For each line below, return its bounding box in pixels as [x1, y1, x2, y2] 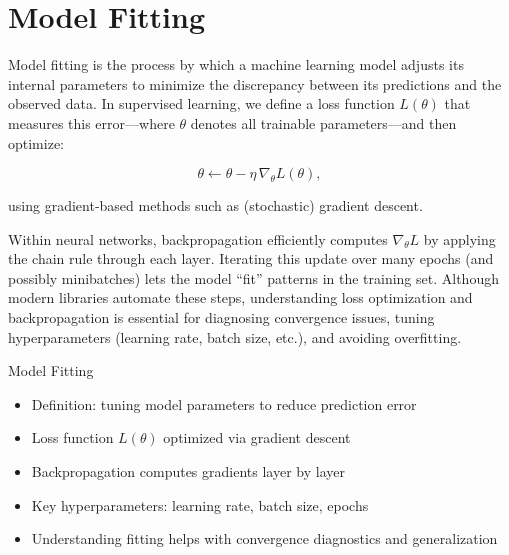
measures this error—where [8, 112, 175, 133]
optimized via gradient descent [163, 427, 351, 448]
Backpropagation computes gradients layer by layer [31, 461, 345, 482]
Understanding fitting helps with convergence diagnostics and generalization [31, 528, 498, 549]
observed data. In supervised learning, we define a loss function [8, 93, 395, 114]
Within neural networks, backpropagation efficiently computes [8, 228, 388, 249]
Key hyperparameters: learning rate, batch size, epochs [31, 494, 369, 515]
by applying [423, 228, 496, 249]
